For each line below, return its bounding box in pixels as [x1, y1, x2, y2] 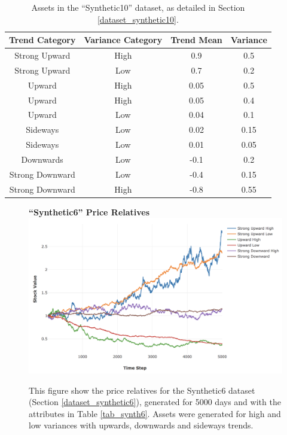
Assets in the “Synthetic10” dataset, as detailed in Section [31, 1, 245, 13]
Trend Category [9, 34, 76, 46]
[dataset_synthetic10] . [97, 13, 179, 25]
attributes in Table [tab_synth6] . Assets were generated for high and [29, 407, 281, 419]
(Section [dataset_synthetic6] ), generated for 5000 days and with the [29, 396, 281, 408]
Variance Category [84, 34, 163, 46]
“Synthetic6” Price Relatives [29, 205, 150, 218]
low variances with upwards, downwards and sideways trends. [29, 419, 254, 431]
